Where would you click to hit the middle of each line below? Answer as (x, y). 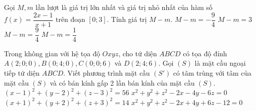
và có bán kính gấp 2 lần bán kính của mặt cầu (122, 82)
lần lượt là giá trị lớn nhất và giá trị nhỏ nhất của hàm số (124, 7)
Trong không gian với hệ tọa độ (52, 53)
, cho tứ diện (138, 53)
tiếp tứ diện (22, 72)
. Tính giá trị (127, 19)
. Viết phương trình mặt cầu (106, 72)
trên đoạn (70, 19)
